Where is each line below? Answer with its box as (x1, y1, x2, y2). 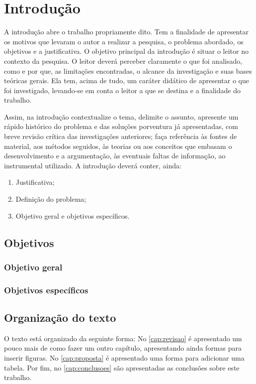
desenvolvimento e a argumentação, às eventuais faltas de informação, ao (4, 150, 226, 161)
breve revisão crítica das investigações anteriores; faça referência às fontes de (4, 131, 237, 141)
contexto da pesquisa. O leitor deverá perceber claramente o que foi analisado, (4, 55, 243, 66)
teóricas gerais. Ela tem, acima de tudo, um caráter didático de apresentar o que (4, 75, 249, 86)
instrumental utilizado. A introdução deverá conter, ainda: (4, 160, 181, 170)
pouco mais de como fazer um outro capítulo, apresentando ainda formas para (4, 343, 242, 353)
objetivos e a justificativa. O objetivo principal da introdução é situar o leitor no (4, 46, 249, 56)
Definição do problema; (15, 194, 86, 204)
